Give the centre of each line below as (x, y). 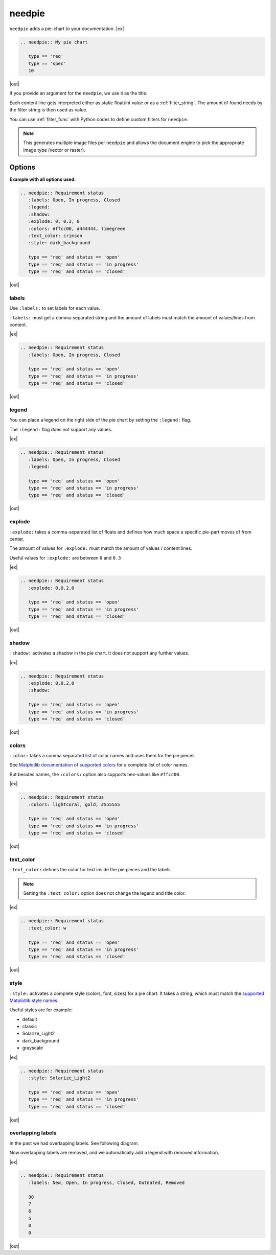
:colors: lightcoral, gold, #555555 (74, 804)
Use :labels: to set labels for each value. (55, 308)
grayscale (33, 1048)
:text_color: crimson (55, 236)
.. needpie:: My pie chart (54, 42)
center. (17, 539)
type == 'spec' (47, 63)
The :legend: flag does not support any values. (61, 429)
